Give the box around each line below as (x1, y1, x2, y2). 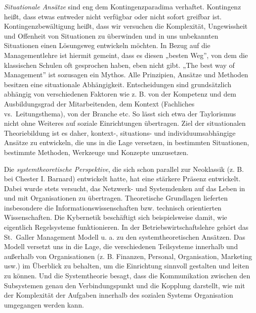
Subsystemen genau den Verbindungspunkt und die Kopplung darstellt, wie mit (4, 280, 245, 290)
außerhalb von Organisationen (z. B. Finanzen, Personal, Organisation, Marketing (4, 251, 252, 261)
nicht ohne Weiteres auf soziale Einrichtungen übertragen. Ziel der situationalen (4, 118, 246, 128)
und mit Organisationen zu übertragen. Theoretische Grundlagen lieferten (4, 193, 228, 203)
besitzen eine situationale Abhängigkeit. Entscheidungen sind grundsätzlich (4, 79, 231, 89)
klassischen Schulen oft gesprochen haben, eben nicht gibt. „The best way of (4, 59, 235, 70)
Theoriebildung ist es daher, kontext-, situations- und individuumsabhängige (4, 127, 236, 138)
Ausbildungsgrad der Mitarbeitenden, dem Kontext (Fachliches (4, 98, 195, 108)
